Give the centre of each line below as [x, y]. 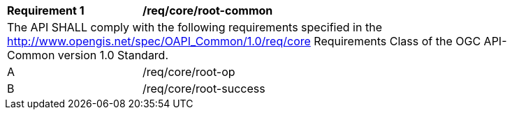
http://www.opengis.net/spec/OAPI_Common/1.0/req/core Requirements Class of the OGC [244, 41]
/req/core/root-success [204, 89]
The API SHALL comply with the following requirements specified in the [195, 27]
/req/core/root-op [189, 72]
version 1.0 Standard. [113, 55]
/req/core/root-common [208, 10]
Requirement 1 [46, 10]
